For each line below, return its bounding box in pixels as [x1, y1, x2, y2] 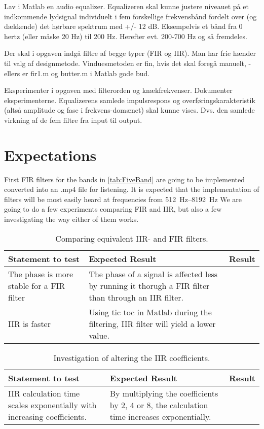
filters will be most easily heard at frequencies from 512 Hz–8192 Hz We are [4, 193, 242, 204]
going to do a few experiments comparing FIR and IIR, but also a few [4, 204, 222, 214]
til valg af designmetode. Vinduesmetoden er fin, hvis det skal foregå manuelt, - [4, 57, 251, 68]
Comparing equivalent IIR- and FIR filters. [55, 232, 208, 244]
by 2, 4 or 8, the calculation [109, 399, 208, 411]
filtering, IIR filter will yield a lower [89, 317, 216, 329]
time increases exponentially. [109, 410, 211, 422]
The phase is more [8, 268, 73, 280]
